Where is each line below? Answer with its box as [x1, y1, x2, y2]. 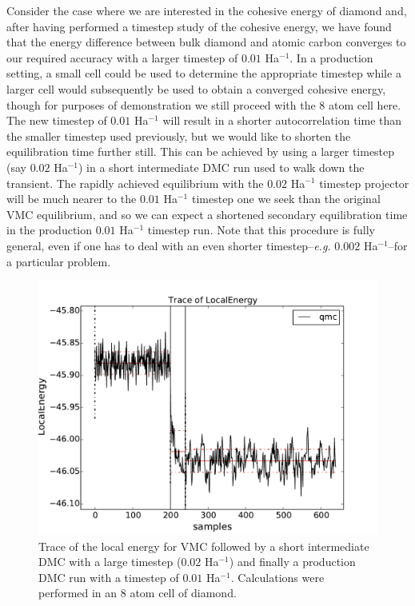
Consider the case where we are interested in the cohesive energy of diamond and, [6, 2, 407, 18]
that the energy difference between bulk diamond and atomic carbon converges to [6, 34, 406, 50]
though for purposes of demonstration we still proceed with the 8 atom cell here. [6, 96, 401, 113]
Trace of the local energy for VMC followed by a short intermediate [38, 537, 369, 554]
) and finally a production [229, 553, 356, 570]
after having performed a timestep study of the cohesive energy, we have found [6, 18, 392, 34]
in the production [6, 221, 93, 238]
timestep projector [319, 174, 409, 191]
